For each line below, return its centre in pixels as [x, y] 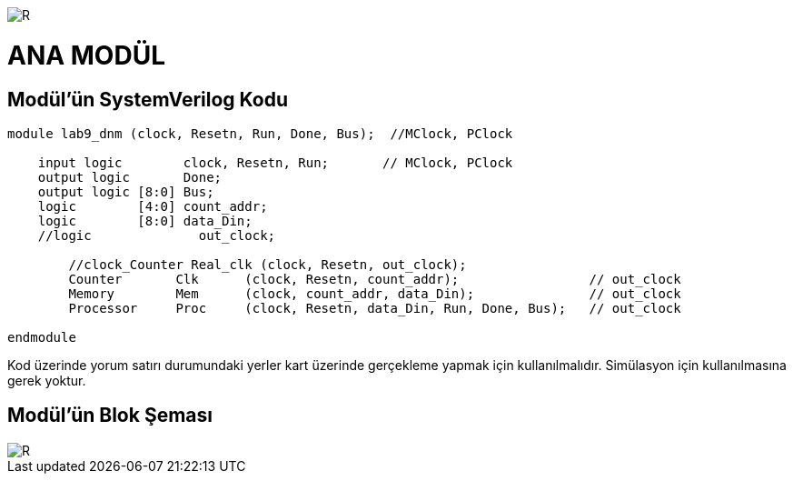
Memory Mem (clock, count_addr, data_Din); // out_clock [375, 293]
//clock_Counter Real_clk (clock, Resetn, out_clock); [268, 264]
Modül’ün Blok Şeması [110, 416]
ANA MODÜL [86, 55]
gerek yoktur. [47, 380]
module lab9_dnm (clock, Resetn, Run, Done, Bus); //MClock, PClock [260, 133]
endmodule [42, 337]
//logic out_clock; [157, 235]
